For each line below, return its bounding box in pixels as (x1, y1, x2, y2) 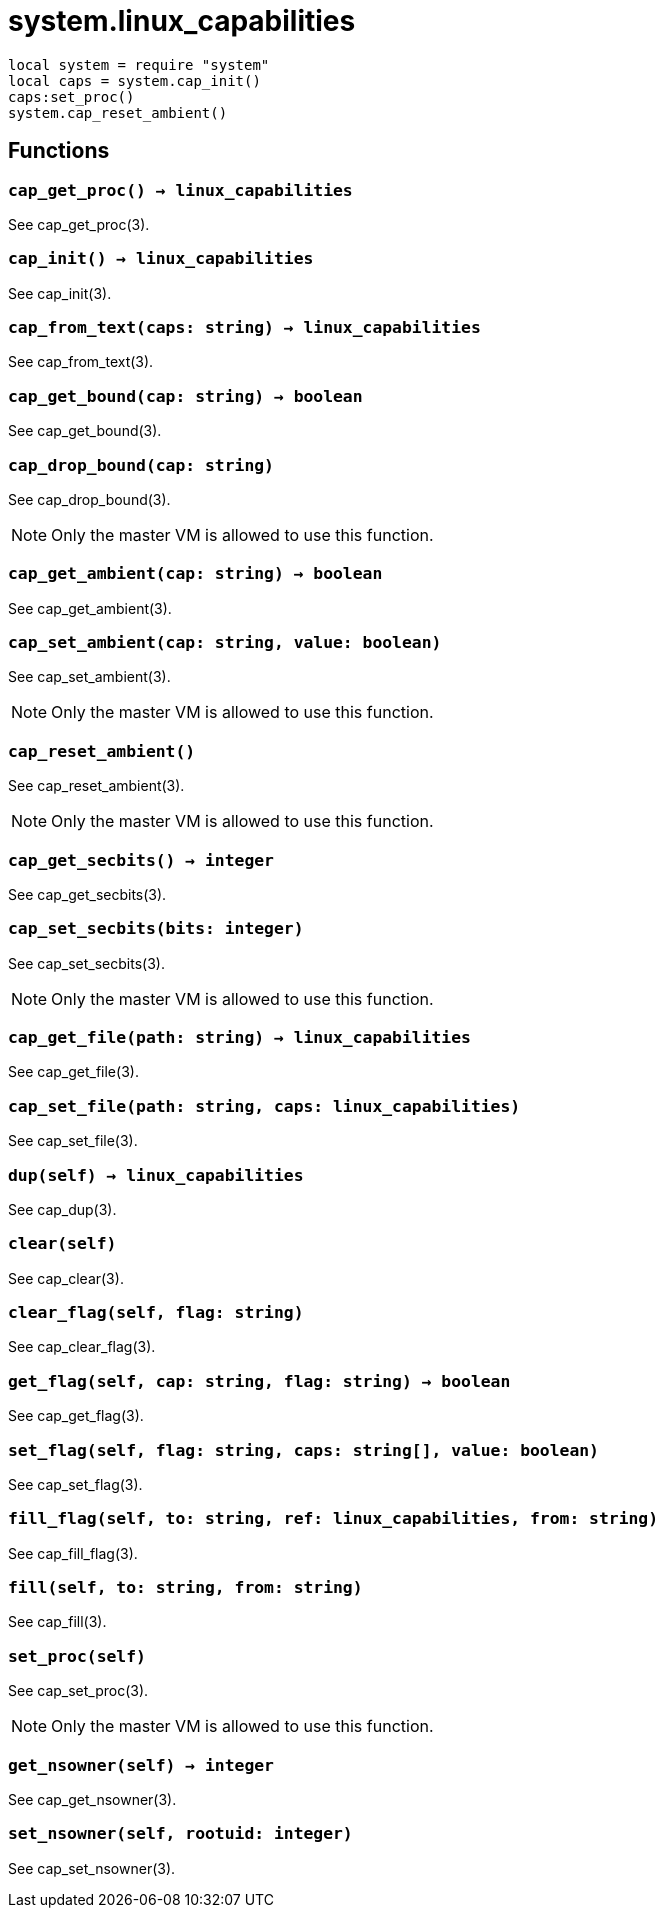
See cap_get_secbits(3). (8, 885, 167, 903)
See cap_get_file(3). (8, 1063, 139, 1081)
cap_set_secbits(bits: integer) (8, 919, 304, 939)
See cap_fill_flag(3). (8, 1544, 138, 1562)
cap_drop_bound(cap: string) (8, 455, 274, 475)
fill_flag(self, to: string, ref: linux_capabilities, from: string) (8, 1509, 659, 1529)
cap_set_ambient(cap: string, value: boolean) (8, 633, 442, 653)
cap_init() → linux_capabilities (8, 249, 314, 269)
